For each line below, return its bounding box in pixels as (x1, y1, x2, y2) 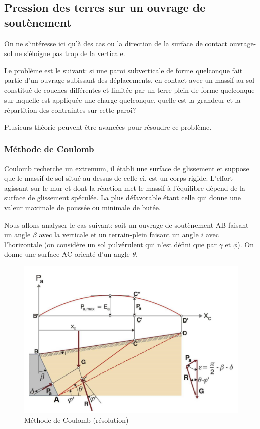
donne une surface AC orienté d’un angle (4, 249, 130, 259)
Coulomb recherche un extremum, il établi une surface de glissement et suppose (4, 163, 249, 173)
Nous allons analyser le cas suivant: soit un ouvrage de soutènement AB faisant (4, 219, 249, 230)
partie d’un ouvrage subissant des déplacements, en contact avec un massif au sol (4, 75, 254, 85)
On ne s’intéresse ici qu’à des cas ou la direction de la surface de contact (4, 38, 228, 48)
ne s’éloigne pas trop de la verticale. (15, 48, 125, 59)
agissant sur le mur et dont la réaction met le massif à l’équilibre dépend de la (4, 182, 245, 193)
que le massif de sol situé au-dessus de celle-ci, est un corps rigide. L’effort (4, 173, 233, 183)
